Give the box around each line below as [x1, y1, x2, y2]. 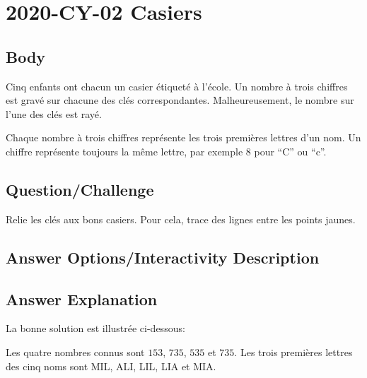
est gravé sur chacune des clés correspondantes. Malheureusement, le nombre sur [6, 93, 354, 107]
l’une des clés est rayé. [6, 106, 102, 121]
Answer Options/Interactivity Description [6, 246, 320, 268]
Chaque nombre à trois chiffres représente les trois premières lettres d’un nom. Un [6, 130, 361, 145]
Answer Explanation [6, 288, 158, 309]
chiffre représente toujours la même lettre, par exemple [6, 143, 243, 158]
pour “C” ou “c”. [254, 143, 327, 158]
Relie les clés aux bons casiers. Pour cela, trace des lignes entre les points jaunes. [6, 211, 356, 226]
